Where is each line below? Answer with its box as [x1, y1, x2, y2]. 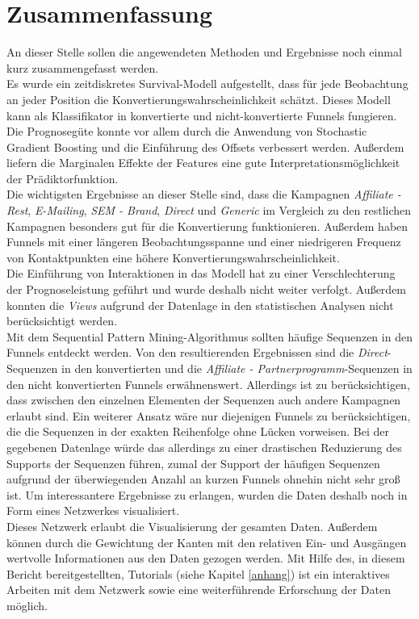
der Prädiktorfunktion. [6, 169, 119, 186]
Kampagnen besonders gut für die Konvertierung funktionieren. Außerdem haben [6, 217, 409, 234]
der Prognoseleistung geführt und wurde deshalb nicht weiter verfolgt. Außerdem [6, 281, 407, 298]
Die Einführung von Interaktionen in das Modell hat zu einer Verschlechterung [6, 265, 396, 282]
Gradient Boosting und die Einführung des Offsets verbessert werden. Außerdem [6, 138, 404, 155]
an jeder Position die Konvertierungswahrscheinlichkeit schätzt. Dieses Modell [6, 90, 391, 107]
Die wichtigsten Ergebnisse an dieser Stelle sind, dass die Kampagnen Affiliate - [6, 186, 401, 203]
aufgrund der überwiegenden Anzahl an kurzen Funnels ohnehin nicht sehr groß [6, 471, 400, 487]
